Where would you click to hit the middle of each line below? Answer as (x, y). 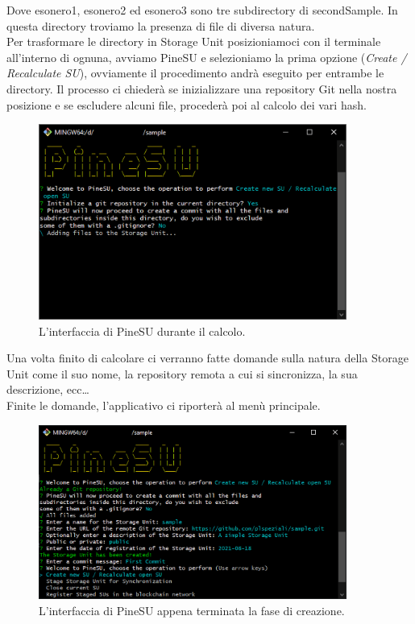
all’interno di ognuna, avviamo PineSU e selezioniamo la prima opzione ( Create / (207, 57)
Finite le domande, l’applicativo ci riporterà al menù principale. (164, 405)
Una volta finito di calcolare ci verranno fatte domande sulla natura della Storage (207, 358)
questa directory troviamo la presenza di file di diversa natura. (161, 25)
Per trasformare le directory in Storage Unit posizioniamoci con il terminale (194, 41)
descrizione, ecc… (48, 389)
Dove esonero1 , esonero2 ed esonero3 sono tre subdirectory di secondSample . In (202, 10)
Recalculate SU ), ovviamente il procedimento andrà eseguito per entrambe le (195, 73)
